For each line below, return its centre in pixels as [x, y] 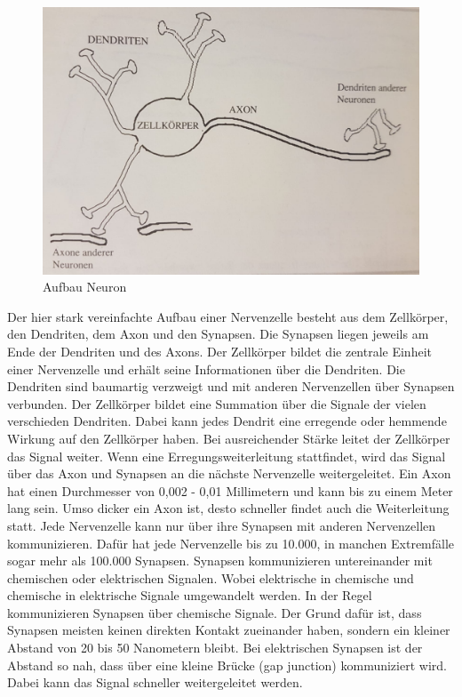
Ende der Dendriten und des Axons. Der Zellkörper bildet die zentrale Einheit [219, 351]
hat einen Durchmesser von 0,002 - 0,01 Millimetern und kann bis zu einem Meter [230, 490]
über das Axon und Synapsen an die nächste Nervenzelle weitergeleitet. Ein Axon [229, 473]
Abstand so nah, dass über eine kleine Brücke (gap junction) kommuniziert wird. [227, 665]
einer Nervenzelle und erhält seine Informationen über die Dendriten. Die [206, 369]
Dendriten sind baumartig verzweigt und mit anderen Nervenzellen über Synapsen [231, 386]
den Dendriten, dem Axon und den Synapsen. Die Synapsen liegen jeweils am [218, 334]
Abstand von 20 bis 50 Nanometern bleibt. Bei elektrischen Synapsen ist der [215, 648]
